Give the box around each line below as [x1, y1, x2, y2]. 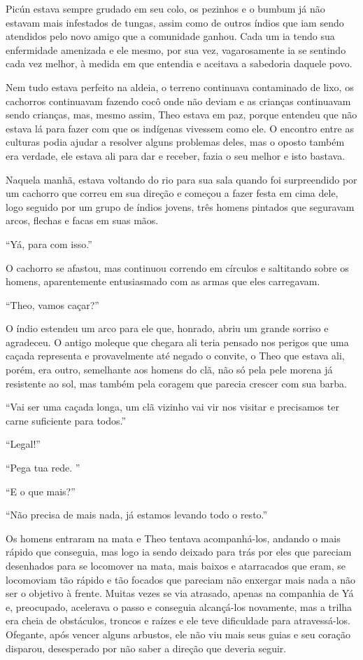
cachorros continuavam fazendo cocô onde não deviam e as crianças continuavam [6, 93, 351, 108]
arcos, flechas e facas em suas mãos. [6, 213, 159, 228]
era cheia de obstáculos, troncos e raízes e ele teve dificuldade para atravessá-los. [6, 613, 350, 628]
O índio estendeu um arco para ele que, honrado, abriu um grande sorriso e [6, 321, 329, 336]
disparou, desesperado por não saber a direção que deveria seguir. [6, 640, 287, 655]
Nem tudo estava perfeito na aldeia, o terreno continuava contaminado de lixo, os [6, 79, 354, 94]
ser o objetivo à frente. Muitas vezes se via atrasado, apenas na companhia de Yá [6, 586, 354, 600]
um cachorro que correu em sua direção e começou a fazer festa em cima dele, [6, 186, 339, 200]
